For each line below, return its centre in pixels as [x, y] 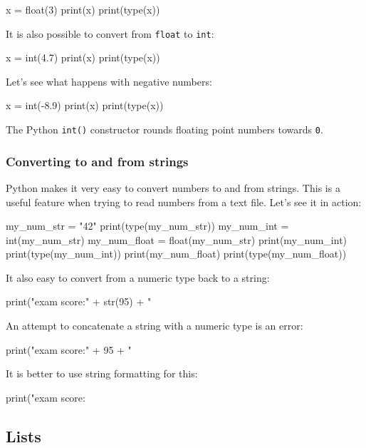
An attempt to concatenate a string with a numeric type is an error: [155, 326]
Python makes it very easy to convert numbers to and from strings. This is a [173, 187]
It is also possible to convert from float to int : [110, 33]
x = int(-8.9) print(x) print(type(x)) [85, 105]
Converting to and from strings [97, 161]
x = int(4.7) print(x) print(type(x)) [83, 57]
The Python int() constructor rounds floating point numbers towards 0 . [164, 129]
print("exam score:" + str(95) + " [79, 301]
